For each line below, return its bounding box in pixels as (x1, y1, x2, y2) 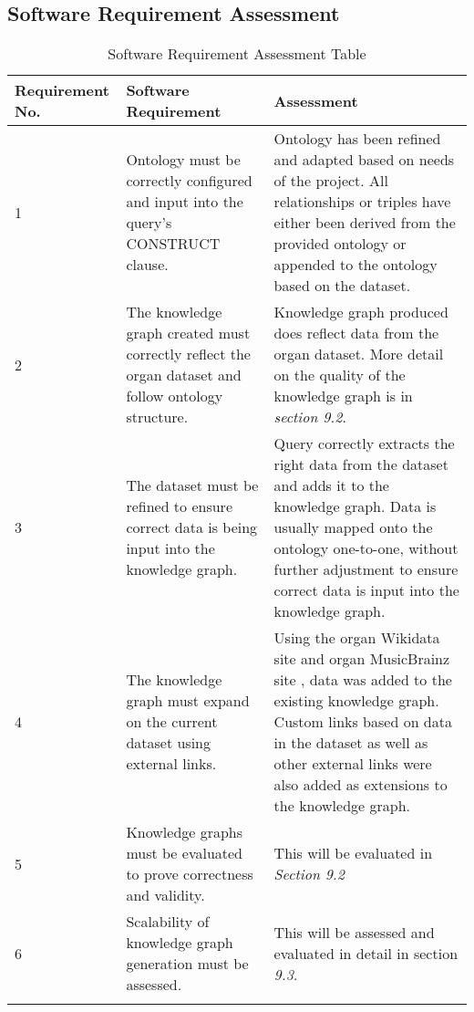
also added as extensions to (273, 774, 448, 796)
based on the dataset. (273, 275, 411, 297)
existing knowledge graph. (273, 690, 439, 712)
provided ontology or (273, 233, 407, 255)
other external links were (273, 753, 432, 775)
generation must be (126, 953, 249, 975)
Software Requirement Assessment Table (108, 43, 366, 65)
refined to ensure (126, 496, 232, 517)
